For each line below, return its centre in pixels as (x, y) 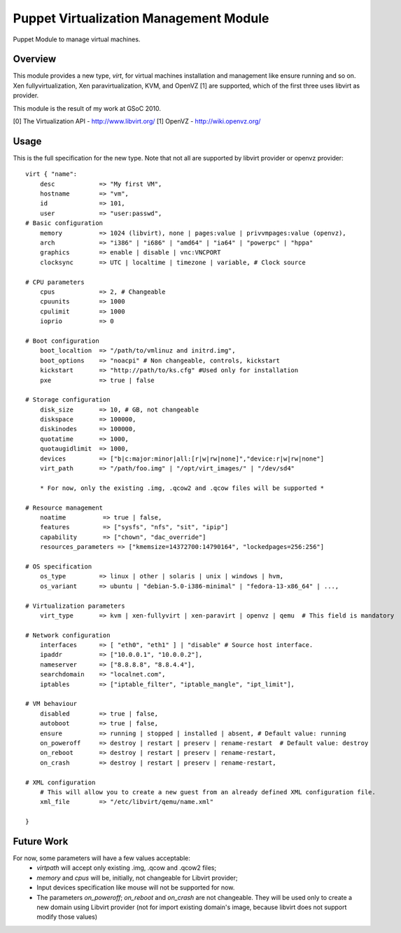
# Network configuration (68, 635)
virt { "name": (51, 174)
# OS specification (59, 566)
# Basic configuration (64, 223)
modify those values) (67, 917)
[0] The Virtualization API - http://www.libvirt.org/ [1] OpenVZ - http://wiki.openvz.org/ (137, 121)
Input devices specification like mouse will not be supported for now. (136, 887)
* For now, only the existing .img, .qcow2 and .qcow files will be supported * (182, 488)
